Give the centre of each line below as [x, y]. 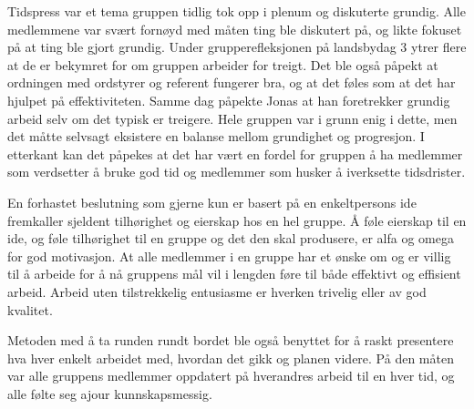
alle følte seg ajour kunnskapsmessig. [110, 393]
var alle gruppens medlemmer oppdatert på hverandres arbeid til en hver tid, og [231, 376]
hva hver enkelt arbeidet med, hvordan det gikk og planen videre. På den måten [231, 358]
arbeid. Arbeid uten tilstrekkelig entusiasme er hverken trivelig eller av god [217, 291]
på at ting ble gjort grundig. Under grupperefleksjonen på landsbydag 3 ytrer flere [237, 47]
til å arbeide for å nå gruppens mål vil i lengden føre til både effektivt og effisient [234, 274]
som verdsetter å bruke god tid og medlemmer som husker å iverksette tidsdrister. [237, 172]
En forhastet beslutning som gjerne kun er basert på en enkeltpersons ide [212, 202]
